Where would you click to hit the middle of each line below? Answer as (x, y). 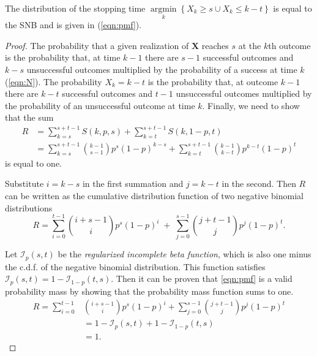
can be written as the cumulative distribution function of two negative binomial (154, 196)
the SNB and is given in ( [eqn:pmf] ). (73, 25)
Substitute (24, 184)
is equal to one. (34, 163)
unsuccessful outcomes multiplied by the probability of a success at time (162, 69)
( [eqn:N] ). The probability (54, 81)
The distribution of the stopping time (75, 8)
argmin (163, 9)
